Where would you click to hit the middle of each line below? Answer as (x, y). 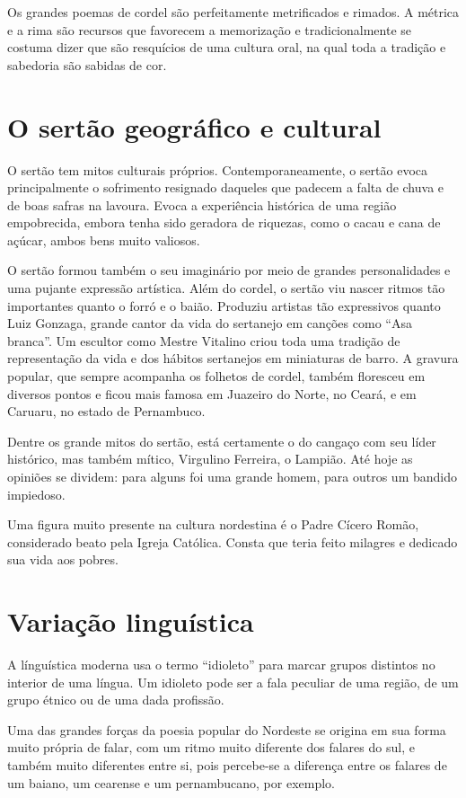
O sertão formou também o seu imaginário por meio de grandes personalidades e (229, 270)
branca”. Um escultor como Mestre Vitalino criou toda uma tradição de (204, 340)
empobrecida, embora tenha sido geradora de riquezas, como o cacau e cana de (224, 222)
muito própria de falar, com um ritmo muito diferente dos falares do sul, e (211, 747)
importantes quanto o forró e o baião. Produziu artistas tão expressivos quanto (224, 305)
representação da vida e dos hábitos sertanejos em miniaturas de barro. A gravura (233, 358)
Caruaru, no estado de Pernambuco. (106, 411)
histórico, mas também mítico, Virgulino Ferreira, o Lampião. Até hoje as (210, 459)
